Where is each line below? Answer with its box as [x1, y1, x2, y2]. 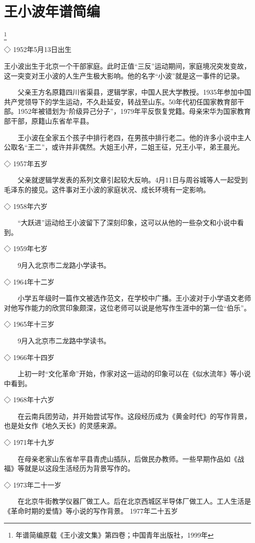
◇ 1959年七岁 [4, 243, 48, 254]
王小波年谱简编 [4, 1, 101, 21]
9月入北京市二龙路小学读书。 [17, 259, 110, 270]
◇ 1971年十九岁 [4, 437, 54, 447]
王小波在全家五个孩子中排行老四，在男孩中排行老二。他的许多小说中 [17, 132, 237, 142]
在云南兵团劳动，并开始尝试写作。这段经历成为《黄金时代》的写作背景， [17, 411, 251, 421]
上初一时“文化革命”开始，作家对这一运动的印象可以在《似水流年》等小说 [17, 368, 251, 379]
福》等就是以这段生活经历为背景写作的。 [4, 463, 134, 473]
